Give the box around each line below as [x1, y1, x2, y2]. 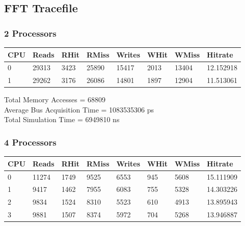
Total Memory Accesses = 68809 [4, 94, 105, 105]
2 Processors [4, 26, 57, 39]
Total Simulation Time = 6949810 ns [4, 114, 120, 125]
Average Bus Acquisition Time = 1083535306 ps [4, 104, 154, 115]
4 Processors [4, 135, 57, 148]
